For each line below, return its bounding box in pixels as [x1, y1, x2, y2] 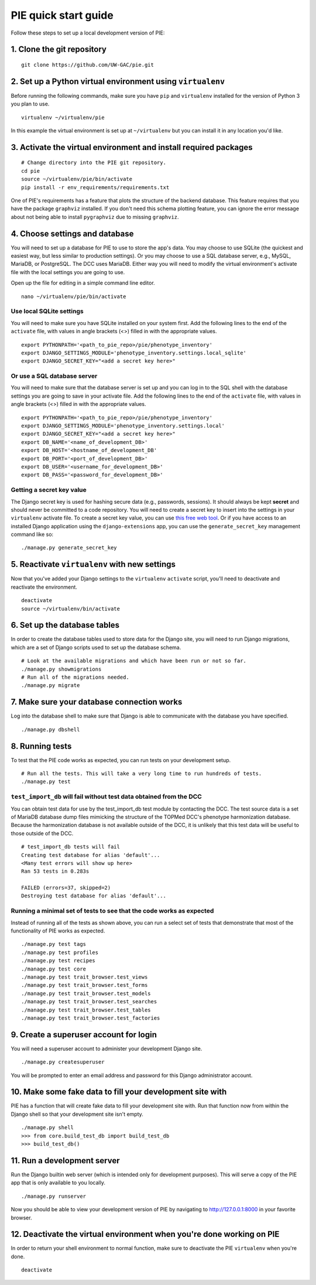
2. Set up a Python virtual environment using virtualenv [11, 76, 225, 86]
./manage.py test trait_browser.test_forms [21, 982, 148, 989]
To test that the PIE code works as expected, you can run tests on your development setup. [11, 756, 231, 764]
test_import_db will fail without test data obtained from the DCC [11, 792, 202, 801]
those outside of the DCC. [11, 829, 74, 837]
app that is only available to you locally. [11, 1179, 105, 1186]
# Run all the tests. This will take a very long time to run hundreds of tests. [21, 770, 262, 777]
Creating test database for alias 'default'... [21, 852, 160, 858]
